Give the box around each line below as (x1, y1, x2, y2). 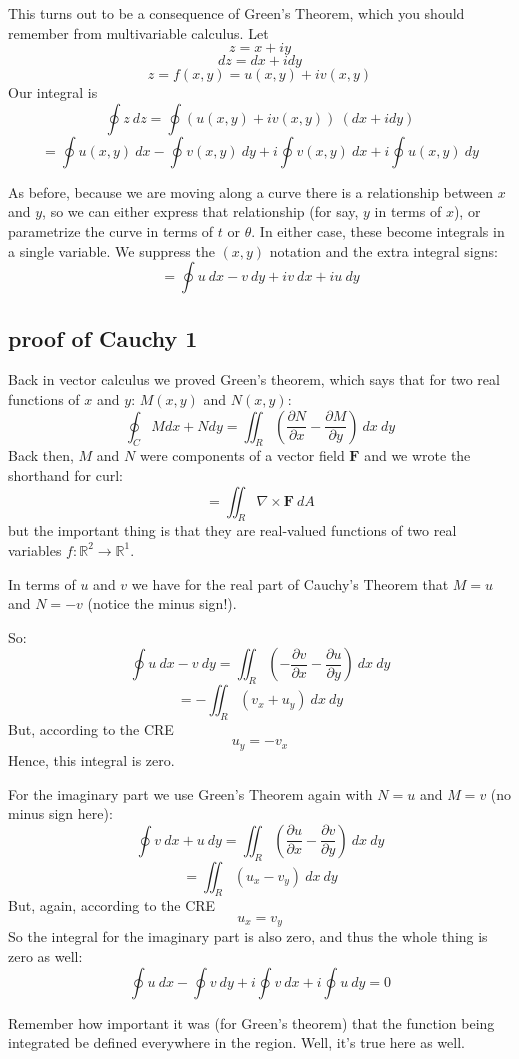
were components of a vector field (139, 445, 345, 466)
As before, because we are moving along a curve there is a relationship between (8, 181, 493, 202)
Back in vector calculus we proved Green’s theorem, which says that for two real (8, 369, 500, 390)
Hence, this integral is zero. (8, 749, 175, 770)
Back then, (8, 445, 74, 466)
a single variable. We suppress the (8, 240, 215, 261)
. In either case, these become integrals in (251, 220, 505, 241)
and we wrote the (364, 445, 471, 466)
